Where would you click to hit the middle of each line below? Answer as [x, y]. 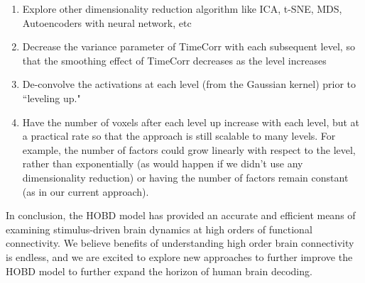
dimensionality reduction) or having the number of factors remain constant [185, 177]
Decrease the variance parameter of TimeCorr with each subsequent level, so [189, 46]
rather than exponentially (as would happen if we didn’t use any [163, 163]
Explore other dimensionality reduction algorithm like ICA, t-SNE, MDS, [182, 9]
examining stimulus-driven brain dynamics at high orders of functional [159, 229]
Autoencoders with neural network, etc [107, 22]
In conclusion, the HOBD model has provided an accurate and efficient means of [181, 215]
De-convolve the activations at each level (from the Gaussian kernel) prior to [189, 84]
